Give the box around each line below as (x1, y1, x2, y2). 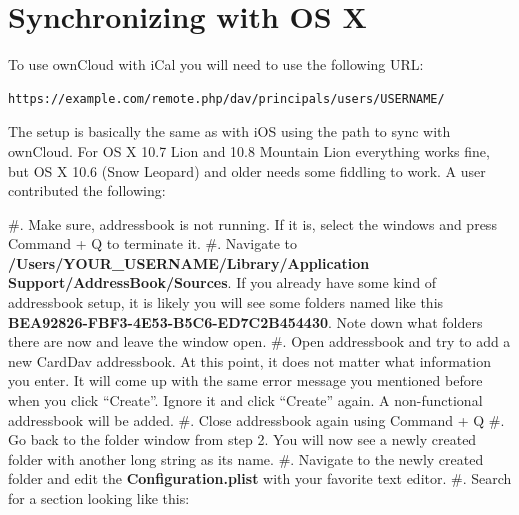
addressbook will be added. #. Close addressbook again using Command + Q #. (8, 409, 505, 430)
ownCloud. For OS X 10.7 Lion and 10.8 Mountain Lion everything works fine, (8, 140, 490, 161)
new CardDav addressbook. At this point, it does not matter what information (8, 350, 491, 371)
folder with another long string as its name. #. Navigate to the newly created (8, 448, 484, 469)
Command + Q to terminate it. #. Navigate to (8, 233, 297, 254)
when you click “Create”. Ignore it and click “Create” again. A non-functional (8, 390, 483, 411)
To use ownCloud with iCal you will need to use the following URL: (8, 54, 424, 75)
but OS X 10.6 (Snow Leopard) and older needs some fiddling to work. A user (8, 160, 486, 181)
